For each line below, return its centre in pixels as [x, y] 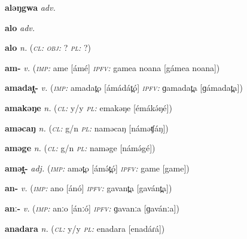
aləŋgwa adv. [30, 7]
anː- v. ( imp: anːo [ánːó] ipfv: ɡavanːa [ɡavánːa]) [92, 208]
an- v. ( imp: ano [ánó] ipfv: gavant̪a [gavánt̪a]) [89, 188]
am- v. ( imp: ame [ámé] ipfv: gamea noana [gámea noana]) [112, 67]
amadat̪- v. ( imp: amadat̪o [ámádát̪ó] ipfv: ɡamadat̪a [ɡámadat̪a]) [124, 88]
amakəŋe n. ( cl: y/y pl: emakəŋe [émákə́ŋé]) [89, 107]
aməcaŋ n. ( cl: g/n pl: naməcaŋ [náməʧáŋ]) [87, 128]
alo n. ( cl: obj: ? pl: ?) [48, 48]
